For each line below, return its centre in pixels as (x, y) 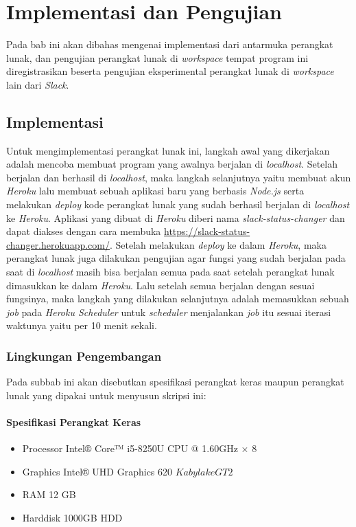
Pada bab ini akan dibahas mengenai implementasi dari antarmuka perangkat (170, 44)
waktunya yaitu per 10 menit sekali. (82, 325)
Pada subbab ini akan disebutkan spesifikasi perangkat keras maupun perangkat (175, 382)
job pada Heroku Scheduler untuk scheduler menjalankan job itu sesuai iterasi (169, 312)
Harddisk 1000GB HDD (72, 517)
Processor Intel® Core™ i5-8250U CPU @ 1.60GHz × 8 (140, 448)
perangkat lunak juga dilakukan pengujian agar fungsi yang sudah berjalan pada (176, 258)
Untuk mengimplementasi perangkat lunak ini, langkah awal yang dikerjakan (168, 150)
